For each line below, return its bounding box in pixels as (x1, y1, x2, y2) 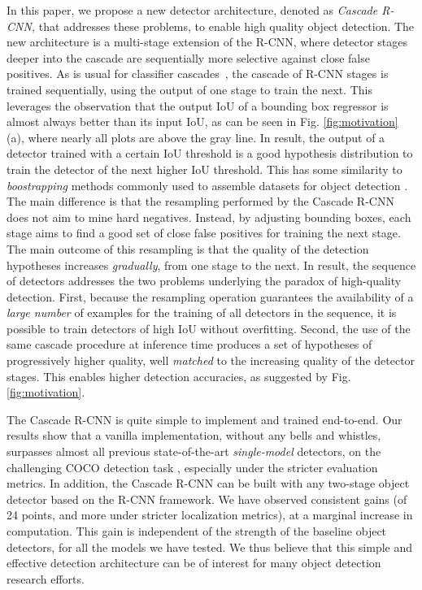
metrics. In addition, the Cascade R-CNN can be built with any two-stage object (7, 475, 410, 492)
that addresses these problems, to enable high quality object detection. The (38, 17, 415, 34)
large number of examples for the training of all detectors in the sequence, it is (7, 304, 397, 321)
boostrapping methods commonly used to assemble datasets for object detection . (7, 176, 408, 193)
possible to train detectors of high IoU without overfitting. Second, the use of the (7, 319, 411, 336)
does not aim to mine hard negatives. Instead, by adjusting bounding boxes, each (7, 208, 411, 225)
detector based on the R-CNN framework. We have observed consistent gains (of (7, 490, 407, 507)
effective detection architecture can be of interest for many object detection (7, 554, 381, 571)
